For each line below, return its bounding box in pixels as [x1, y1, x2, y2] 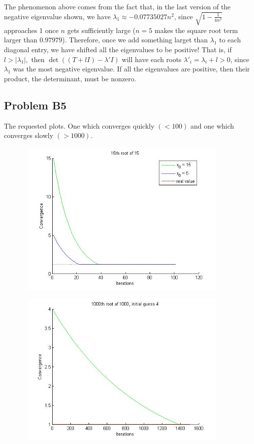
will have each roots [122, 54, 182, 64]
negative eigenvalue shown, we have [4, 11, 111, 21]
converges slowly [4, 130, 54, 140]
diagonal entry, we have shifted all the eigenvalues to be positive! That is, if [4, 44, 232, 55]
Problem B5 [4, 97, 67, 112]
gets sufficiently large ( [67, 25, 136, 35]
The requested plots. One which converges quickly [4, 120, 155, 131]
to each [219, 34, 241, 45]
